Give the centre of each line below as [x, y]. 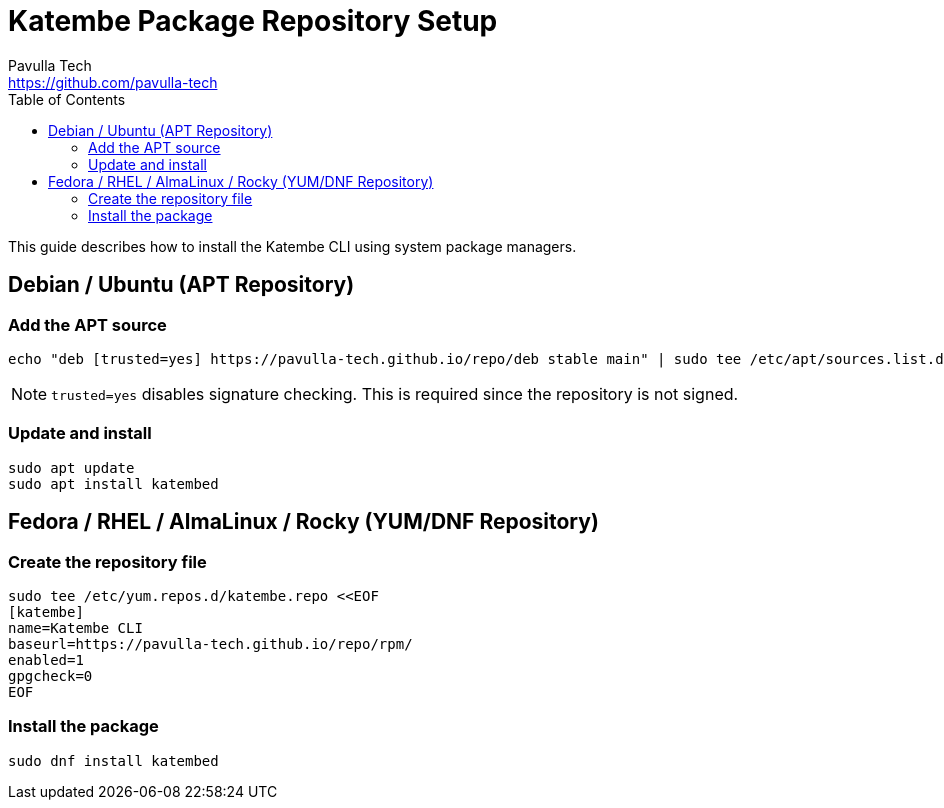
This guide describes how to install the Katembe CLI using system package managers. [292, 246]
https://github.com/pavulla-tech [113, 82]
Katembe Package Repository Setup [253, 21]
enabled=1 [46, 659]
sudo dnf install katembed [113, 760]
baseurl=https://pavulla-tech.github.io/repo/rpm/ [210, 643]
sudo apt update [71, 467]
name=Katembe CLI [75, 627]
